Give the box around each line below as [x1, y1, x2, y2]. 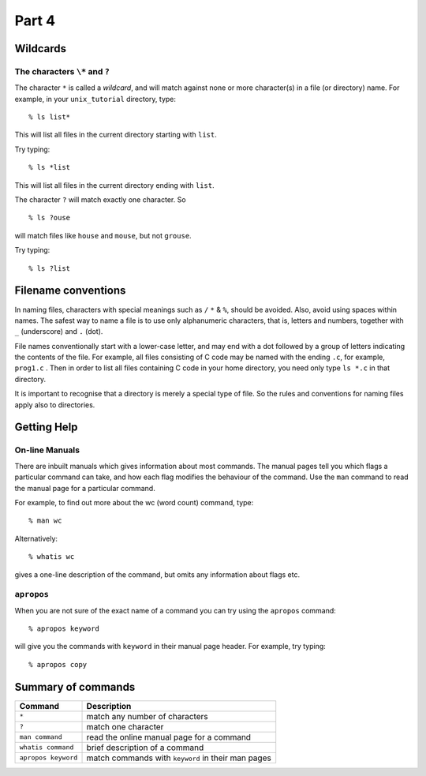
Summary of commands [14, 680, 136, 694]
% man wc [28, 516, 62, 525]
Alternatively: [14, 534, 58, 543]
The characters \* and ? [14, 66, 110, 77]
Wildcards [14, 42, 67, 55]
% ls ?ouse [28, 213, 71, 223]
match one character [86, 721, 164, 732]
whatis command [19, 743, 74, 752]
